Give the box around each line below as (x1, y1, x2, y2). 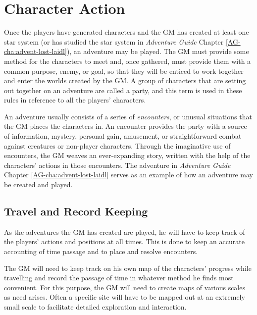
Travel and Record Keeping (4, 204, 148, 219)
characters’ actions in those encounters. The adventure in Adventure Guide (4, 159, 231, 170)
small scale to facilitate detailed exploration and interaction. (4, 301, 187, 312)
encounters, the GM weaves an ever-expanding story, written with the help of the (4, 150, 251, 160)
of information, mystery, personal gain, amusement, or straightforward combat (4, 131, 242, 141)
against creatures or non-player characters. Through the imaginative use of (4, 140, 231, 151)
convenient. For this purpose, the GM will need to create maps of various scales (4, 282, 245, 292)
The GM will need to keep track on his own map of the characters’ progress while (4, 262, 252, 273)
